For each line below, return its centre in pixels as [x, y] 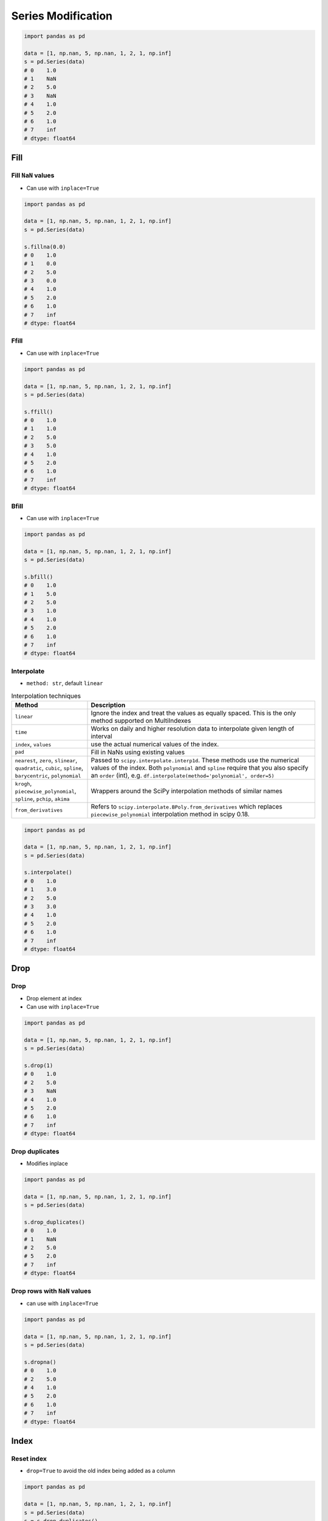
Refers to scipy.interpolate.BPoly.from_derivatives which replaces [186, 806]
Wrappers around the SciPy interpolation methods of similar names [186, 791]
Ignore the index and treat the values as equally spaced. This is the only [193, 713]
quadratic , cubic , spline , [49, 768]
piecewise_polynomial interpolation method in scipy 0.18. [170, 814]
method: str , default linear [65, 683]
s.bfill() [39, 577]
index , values [33, 744]
